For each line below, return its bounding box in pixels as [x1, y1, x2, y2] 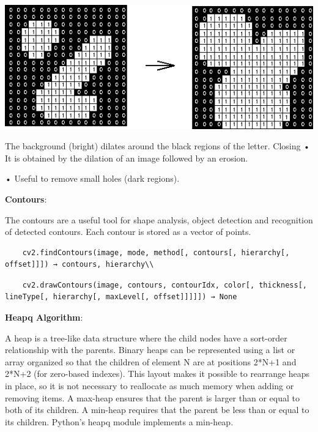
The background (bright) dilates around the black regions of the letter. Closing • [5, 140, 311, 152]
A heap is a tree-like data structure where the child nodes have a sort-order [5, 331, 287, 344]
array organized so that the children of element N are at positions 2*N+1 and [5, 355, 297, 368]
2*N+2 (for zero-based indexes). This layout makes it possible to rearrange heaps [5, 367, 310, 380]
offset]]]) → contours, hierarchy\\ [5, 260, 154, 269]
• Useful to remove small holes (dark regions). [5, 172, 180, 185]
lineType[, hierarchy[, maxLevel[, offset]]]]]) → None [5, 292, 237, 302]
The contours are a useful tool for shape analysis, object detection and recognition [5, 213, 313, 226]
